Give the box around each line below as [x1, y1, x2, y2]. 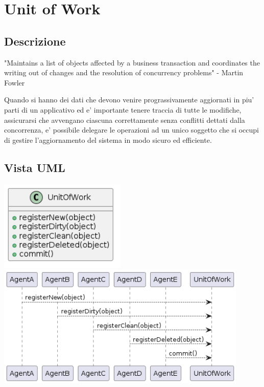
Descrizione [4, 33, 66, 49]
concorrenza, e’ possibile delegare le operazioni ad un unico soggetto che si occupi [4, 124, 259, 135]
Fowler [4, 77, 25, 88]
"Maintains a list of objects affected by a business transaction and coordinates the [4, 57, 260, 68]
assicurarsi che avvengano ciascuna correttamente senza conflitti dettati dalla [4, 114, 245, 125]
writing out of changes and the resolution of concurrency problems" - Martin [4, 67, 244, 78]
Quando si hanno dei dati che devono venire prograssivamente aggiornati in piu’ [4, 94, 254, 105]
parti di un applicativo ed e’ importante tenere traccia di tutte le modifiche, [4, 104, 242, 115]
